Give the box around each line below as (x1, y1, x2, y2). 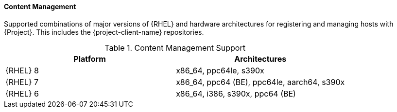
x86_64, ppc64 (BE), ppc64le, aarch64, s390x (176, 77, 345, 87)
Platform (73, 54, 106, 64)
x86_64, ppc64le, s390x (176, 65, 264, 75)
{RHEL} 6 (5, 88, 39, 98)
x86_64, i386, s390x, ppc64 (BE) (176, 88, 296, 98)
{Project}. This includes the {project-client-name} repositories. (4, 28, 204, 36)
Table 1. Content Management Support (104, 42, 245, 53)
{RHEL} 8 (5, 65, 39, 75)
